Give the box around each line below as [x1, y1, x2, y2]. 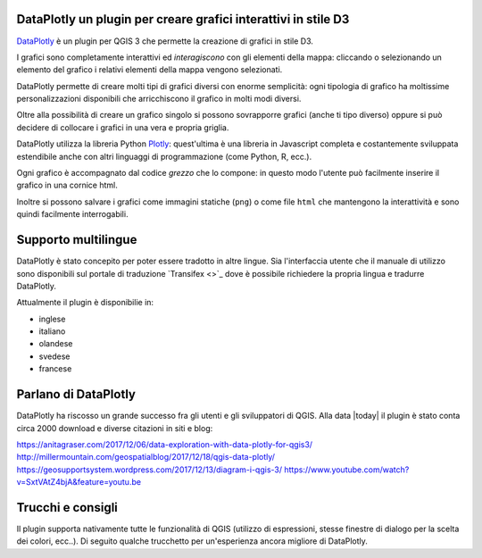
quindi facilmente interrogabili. [16, 209, 129, 220]
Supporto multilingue [16, 232, 137, 247]
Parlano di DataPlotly [16, 387, 136, 402]
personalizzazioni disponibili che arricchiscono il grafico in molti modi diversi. [16, 94, 302, 104]
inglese [38, 313, 66, 324]
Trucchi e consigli [16, 500, 118, 515]
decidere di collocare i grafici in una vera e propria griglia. [16, 121, 229, 133]
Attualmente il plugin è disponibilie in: [16, 297, 154, 308]
